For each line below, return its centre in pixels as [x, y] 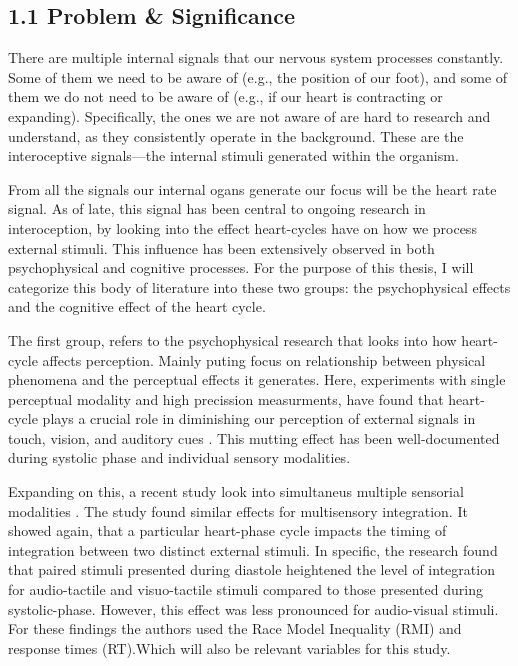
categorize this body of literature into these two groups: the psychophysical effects [259, 286]
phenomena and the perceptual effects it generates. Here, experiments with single [257, 379]
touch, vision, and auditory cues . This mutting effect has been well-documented [254, 437]
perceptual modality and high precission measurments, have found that [226, 398]
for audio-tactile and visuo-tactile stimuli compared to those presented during [245, 589]
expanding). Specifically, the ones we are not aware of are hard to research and [249, 115]
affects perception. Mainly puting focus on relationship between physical [264, 359]
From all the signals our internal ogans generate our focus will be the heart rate [252, 188]
